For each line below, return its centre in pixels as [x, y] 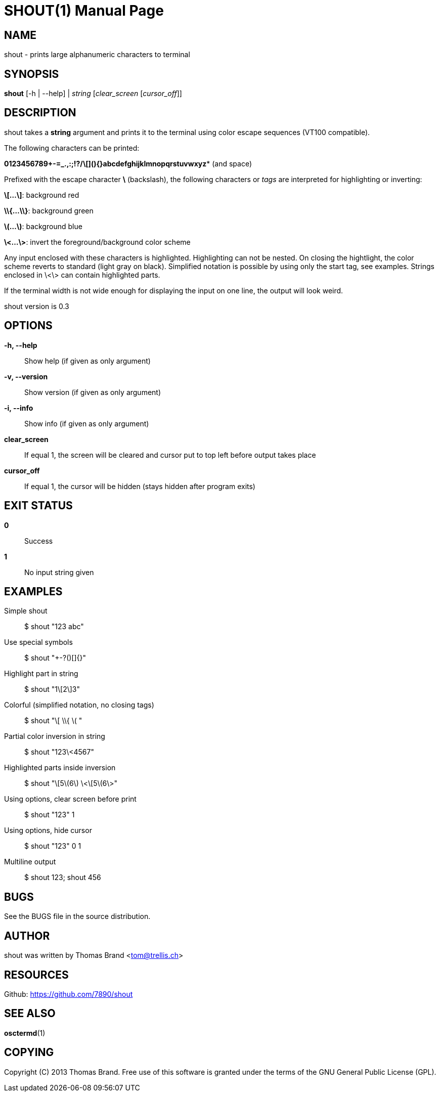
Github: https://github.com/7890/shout [69, 994]
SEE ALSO [30, 1014]
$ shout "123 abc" [54, 627]
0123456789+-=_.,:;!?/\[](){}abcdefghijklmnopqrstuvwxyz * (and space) [128, 163]
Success [39, 541]
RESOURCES [36, 975]
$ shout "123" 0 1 [53, 846]
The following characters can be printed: [72, 148]
